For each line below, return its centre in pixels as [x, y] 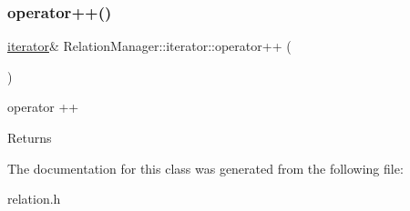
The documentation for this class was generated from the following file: [205, 168]
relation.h [34, 199]
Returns [30, 137]
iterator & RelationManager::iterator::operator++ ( [149, 46]
